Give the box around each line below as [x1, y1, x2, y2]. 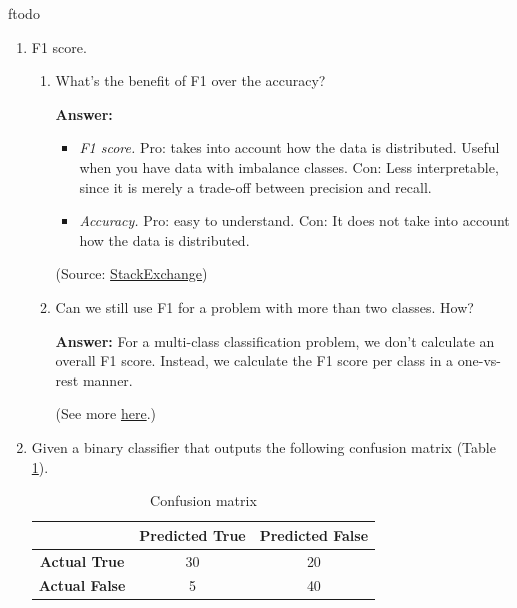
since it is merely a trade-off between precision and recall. [79, 176, 432, 197]
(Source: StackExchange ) [55, 263, 208, 284]
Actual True [39, 550, 125, 571]
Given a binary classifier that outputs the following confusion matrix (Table [31, 436, 496, 457]
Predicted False [259, 524, 369, 545]
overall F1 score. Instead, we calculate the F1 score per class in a [55, 350, 454, 371]
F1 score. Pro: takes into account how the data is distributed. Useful [79, 137, 500, 158]
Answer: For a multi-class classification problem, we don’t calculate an [55, 330, 495, 351]
